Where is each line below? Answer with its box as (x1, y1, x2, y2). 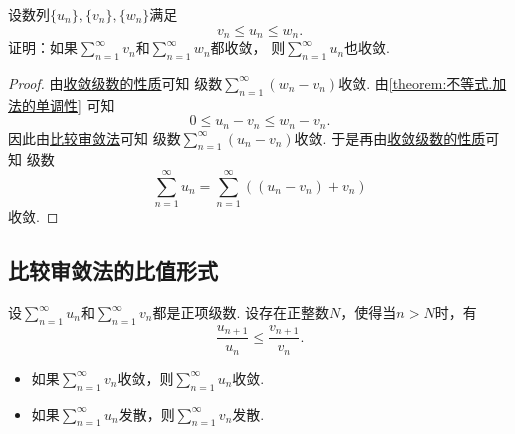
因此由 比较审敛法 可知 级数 (8, 127, 181, 148)
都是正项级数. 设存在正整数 (152, 302, 330, 322)
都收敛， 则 (210, 37, 286, 58)
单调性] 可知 (35, 94, 115, 115)
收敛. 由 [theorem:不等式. (338, 72, 493, 93)
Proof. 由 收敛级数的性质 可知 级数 (8, 72, 223, 93)
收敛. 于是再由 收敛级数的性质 (294, 127, 486, 148)
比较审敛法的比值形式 (8, 255, 218, 286)
